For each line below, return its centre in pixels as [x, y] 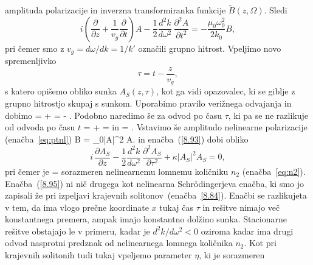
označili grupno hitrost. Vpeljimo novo [210, 48]
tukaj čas [176, 207]
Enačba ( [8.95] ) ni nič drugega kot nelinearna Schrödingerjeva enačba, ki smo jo [155, 183]
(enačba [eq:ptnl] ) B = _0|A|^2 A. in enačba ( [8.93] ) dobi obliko [127, 139]
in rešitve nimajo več [241, 207]
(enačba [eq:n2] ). [274, 171]
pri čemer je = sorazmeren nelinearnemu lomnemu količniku [117, 171]
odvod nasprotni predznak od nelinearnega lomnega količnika [119, 243]
